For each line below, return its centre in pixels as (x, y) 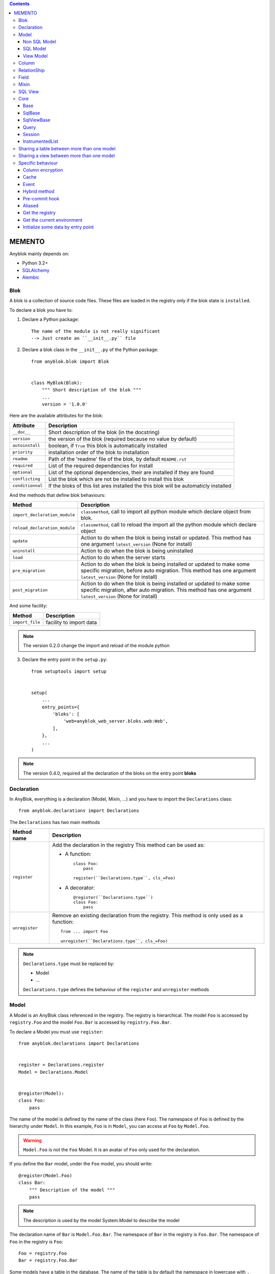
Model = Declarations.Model (53, 1072)
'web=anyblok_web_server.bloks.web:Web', (116, 721)
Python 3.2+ (35, 263)
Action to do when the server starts (123, 558)
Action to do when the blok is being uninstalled (137, 551)
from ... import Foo (84, 932)
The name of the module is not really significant (96, 331)
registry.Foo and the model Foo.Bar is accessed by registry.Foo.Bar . (90, 1022)
